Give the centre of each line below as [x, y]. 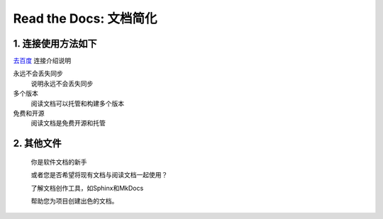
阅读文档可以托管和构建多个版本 [77, 103]
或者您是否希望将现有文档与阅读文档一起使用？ [99, 175]
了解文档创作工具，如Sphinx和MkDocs [87, 188]
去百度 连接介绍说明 [42, 61]
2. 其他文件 [37, 144]
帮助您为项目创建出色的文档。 [74, 201]
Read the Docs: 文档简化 [85, 18]
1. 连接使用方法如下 [55, 44]
